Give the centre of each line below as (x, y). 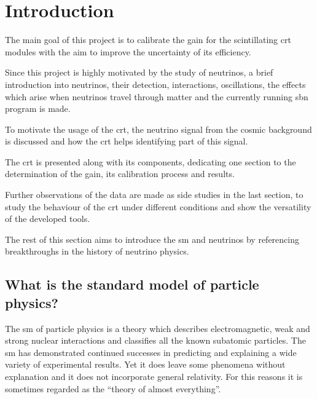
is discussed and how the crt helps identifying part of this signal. (127, 141)
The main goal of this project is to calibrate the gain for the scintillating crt (148, 40)
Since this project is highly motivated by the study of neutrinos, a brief (139, 72)
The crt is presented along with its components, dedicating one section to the (151, 161)
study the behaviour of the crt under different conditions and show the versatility (158, 206)
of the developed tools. (48, 219)
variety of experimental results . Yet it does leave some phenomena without (145, 364)
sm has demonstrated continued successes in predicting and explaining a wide (151, 352)
